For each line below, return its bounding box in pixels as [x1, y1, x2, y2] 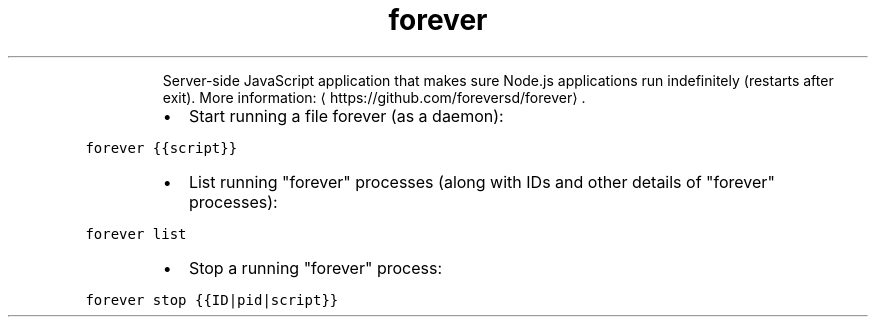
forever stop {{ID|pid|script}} [85, 291, 339, 308]
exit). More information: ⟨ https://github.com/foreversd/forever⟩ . [162, 88, 586, 106]
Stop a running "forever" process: [188, 257, 443, 278]
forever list [85, 225, 187, 242]
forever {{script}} [85, 139, 238, 156]
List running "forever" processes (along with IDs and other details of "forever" [188, 171, 775, 192]
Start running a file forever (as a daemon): [188, 105, 504, 126]
